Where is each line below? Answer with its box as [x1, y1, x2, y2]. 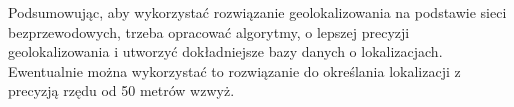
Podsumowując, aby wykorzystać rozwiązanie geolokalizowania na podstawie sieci [8, 2, 507, 22]
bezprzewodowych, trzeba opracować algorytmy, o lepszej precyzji [8, 21, 410, 42]
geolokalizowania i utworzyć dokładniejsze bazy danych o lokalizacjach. [8, 41, 443, 62]
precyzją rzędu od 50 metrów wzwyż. [8, 80, 235, 101]
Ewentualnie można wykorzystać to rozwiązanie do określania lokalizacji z [8, 60, 461, 81]
